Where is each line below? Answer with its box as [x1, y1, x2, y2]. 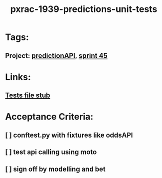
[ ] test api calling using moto [5, 148, 97, 157]
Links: [5, 71, 31, 83]
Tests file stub [5, 91, 51, 100]
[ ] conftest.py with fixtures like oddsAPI [5, 131, 133, 139]
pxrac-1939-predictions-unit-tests [10, 3, 158, 15]
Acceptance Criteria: [5, 111, 94, 123]
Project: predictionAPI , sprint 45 [5, 51, 108, 60]
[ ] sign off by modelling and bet [5, 165, 106, 173]
